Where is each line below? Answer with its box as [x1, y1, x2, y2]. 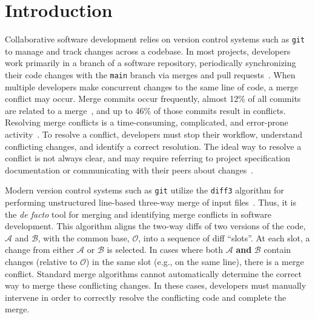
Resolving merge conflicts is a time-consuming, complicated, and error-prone [5, 116, 288, 129]
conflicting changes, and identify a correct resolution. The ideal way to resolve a [5, 139, 302, 152]
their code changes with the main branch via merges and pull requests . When [5, 68, 296, 81]
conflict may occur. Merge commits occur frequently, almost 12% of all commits [5, 92, 301, 105]
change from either [5, 243, 75, 256]
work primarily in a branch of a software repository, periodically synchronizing [5, 56, 296, 69]
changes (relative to [5, 255, 78, 267]
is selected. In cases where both [107, 243, 224, 256]
